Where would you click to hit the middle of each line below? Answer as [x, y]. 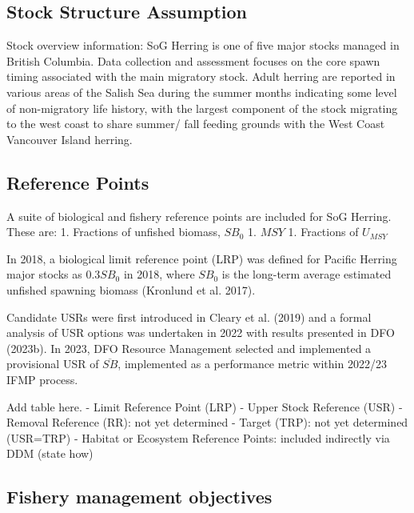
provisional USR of [53, 364]
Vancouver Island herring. [70, 139]
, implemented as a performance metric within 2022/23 [252, 364]
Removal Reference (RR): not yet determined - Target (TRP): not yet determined [207, 422]
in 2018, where [159, 274]
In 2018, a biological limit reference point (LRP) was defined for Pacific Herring [202, 258]
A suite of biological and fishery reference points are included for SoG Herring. [199, 216]
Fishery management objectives [139, 497]
